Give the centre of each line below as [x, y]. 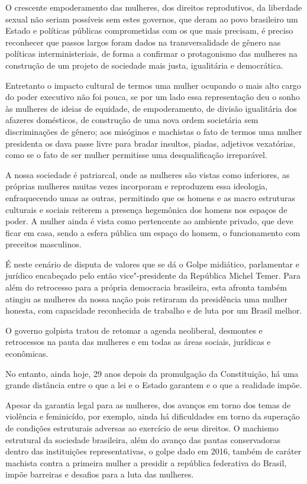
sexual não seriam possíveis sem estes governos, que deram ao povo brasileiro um [152, 19]
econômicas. [27, 354]
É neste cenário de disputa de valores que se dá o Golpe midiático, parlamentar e [152, 264]
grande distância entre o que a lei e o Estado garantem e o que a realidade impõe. [154, 385]
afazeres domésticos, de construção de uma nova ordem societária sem [132, 120]
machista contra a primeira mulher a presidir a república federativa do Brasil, [146, 462]
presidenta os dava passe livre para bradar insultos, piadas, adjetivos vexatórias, [151, 143]
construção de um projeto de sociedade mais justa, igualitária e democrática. [144, 65]
